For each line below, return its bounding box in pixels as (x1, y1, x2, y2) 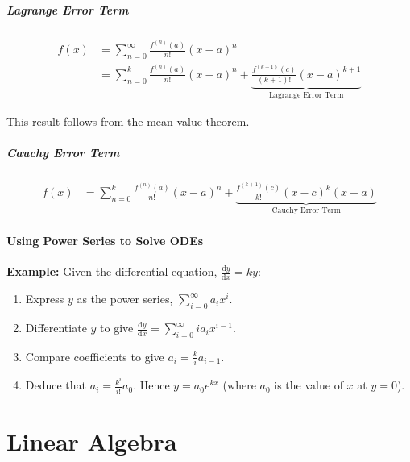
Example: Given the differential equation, (6, 263, 217, 280)
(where (222, 377, 256, 393)
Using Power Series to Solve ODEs (6, 232, 204, 249)
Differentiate (25, 319, 87, 336)
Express (25, 290, 64, 307)
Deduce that (25, 377, 87, 393)
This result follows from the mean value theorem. (6, 112, 250, 129)
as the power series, (77, 290, 173, 307)
